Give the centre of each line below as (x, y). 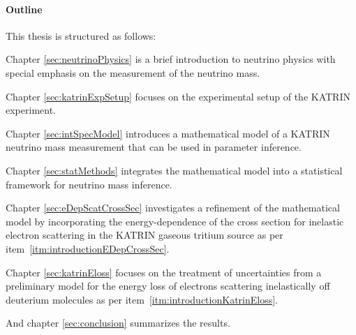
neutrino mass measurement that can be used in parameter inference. (154, 147)
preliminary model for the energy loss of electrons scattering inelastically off (168, 286)
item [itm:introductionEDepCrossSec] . (88, 248)
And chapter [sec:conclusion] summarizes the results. (118, 323)
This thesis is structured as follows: (81, 35)
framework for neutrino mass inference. (89, 184)
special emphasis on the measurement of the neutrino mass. (133, 72)
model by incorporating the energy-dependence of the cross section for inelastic (175, 221)
